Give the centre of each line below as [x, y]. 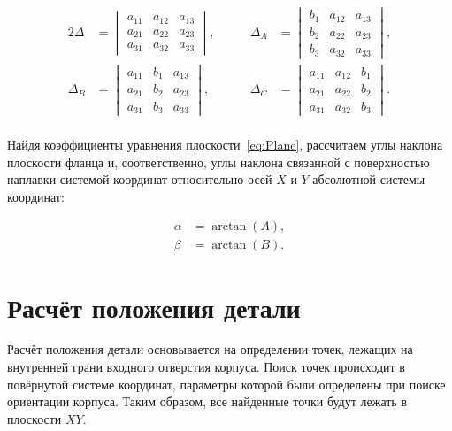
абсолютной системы [369, 179]
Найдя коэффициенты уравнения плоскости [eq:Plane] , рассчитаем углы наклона [225, 144]
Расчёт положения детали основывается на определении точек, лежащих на [210, 349]
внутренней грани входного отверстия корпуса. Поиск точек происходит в [206, 367]
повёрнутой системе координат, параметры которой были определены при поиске [226, 384]
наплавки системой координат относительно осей [140, 179]
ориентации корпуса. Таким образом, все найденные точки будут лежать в [207, 401]
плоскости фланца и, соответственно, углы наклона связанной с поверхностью [218, 162]
